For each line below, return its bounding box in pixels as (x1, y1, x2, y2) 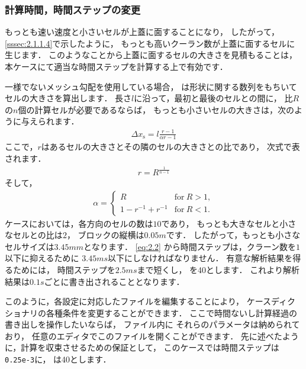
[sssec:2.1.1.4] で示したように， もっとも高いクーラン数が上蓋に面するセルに (5, 37, 295, 49)
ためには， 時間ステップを (12, 263, 115, 275)
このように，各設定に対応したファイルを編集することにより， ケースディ (5, 295, 288, 307)
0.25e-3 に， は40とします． (5, 353, 111, 365)
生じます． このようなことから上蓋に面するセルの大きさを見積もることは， (5, 49, 298, 61)
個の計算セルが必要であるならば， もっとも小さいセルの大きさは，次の (18, 103, 294, 115)
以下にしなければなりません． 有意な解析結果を (108, 252, 293, 264)
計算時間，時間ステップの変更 (5, 2, 141, 17)
